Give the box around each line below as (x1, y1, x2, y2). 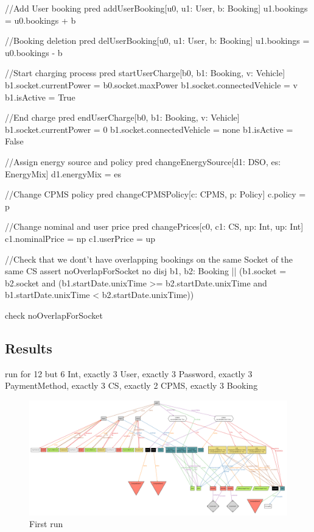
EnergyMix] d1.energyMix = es (5, 167, 121, 180)
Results (5, 338, 52, 357)
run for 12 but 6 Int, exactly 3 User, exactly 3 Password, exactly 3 (5, 367, 253, 380)
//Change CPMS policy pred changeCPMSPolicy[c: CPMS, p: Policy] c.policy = (5, 188, 306, 200)
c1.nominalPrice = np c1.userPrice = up (5, 232, 156, 244)
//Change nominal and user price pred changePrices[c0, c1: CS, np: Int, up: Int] (5, 220, 304, 233)
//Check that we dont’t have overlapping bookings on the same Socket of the (5, 252, 293, 265)
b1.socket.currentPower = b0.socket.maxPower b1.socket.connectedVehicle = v (5, 78, 298, 91)
